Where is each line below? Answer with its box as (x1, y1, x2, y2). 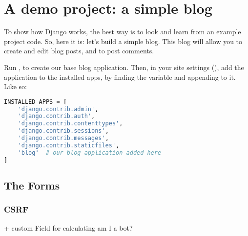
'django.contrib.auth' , (18, 113, 95, 120)
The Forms (4, 177, 60, 192)
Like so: (4, 81, 27, 92)
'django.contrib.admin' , (18, 105, 99, 113)
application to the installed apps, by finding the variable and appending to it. (4, 71, 236, 82)
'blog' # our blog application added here (18, 149, 162, 156)
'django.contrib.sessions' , (18, 127, 109, 135)
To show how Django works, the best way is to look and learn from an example (4, 26, 241, 37)
